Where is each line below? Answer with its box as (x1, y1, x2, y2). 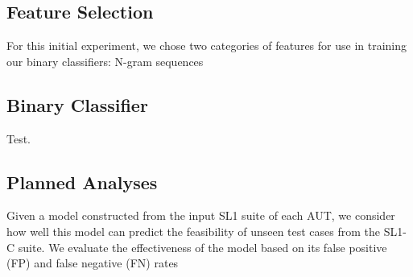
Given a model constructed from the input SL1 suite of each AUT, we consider (6, 207, 395, 224)
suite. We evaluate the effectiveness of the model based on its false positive (18, 238, 387, 255)
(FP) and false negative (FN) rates (6, 254, 179, 271)
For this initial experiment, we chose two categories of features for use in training (6, 37, 407, 54)
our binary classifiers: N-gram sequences (6, 52, 204, 69)
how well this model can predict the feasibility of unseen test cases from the (6, 222, 381, 239)
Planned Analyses (6, 169, 158, 194)
